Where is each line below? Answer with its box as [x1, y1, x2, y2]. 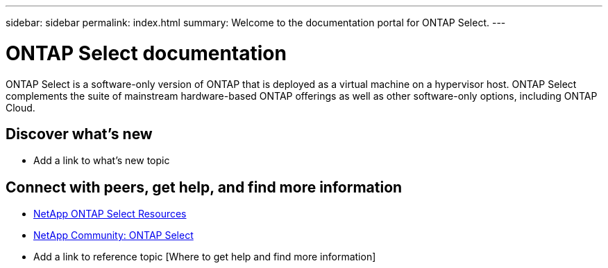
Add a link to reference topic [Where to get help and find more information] [33, 251, 376, 263]
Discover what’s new [6, 125, 153, 143]
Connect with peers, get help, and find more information [6, 178, 403, 196]
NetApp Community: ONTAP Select [33, 229, 194, 242]
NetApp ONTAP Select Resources [33, 208, 187, 220]
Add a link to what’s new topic [33, 154, 170, 167]
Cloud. [6, 101, 35, 114]
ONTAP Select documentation [6, 41, 287, 65]
